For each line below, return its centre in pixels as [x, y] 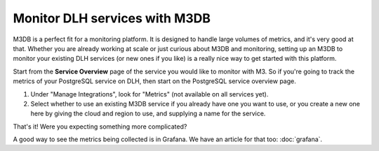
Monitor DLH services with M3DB [112, 18]
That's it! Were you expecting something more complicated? [100, 127]
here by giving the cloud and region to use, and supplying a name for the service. [148, 114]
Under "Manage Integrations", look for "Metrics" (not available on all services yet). [149, 94]
